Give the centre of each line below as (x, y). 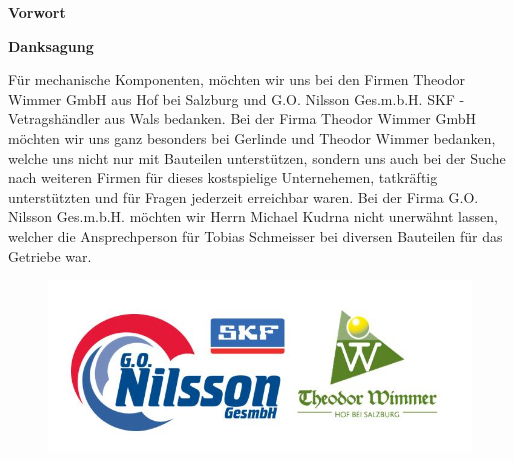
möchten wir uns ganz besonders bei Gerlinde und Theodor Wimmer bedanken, (252, 137)
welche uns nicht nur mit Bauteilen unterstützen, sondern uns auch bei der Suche (257, 157)
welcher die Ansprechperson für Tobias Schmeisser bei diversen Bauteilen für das (255, 235)
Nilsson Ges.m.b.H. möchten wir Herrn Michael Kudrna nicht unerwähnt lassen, (253, 216)
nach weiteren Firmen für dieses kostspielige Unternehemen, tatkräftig (223, 177)
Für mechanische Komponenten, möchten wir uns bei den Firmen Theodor (236, 79)
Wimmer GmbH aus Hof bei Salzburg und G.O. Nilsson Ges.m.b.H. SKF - (236, 98)
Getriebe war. (50, 255)
